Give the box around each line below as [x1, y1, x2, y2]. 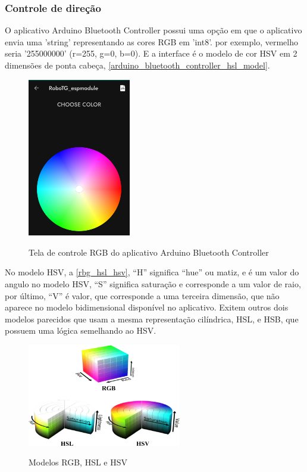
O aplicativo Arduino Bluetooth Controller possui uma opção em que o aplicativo [5, 24, 302, 36]
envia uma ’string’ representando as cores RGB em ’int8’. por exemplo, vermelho [5, 35, 298, 48]
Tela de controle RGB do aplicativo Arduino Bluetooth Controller [29, 246, 269, 258]
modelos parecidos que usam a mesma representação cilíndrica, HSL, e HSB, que [5, 312, 299, 325]
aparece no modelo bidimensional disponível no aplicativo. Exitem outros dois [5, 301, 289, 313]
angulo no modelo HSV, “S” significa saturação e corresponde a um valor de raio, [5, 278, 301, 290]
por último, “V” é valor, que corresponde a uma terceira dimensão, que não [5, 289, 280, 302]
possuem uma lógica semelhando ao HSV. [5, 324, 156, 337]
